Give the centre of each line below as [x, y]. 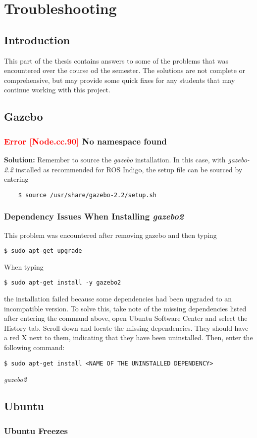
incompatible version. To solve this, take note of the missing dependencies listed [125, 308]
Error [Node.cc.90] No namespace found [85, 141]
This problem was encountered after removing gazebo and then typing [110, 235]
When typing [24, 266]
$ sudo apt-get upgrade [43, 251]
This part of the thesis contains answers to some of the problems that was [116, 60]
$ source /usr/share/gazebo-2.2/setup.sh [87, 195]
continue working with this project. [57, 90]
